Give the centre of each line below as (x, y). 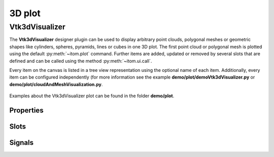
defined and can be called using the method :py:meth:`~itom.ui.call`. (81, 61)
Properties (26, 110)
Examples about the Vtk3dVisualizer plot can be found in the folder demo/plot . (92, 96)
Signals (22, 143)
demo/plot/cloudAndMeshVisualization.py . (56, 84)
